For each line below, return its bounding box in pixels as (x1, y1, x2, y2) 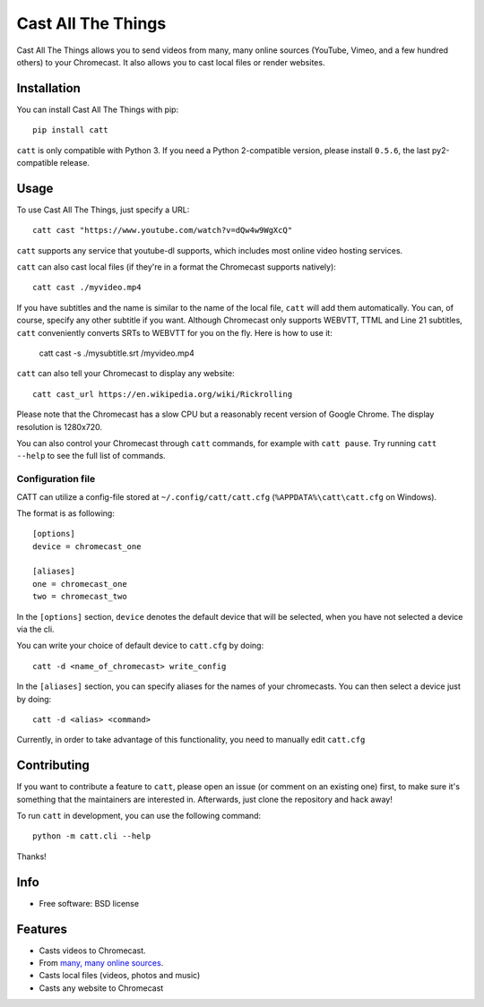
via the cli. (16, 624, 55, 635)
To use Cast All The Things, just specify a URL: (16, 204, 190, 215)
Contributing (16, 758, 90, 773)
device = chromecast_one (32, 541, 142, 551)
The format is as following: (16, 507, 116, 519)
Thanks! (16, 851, 47, 862)
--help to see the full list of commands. (16, 451, 166, 461)
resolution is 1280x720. (16, 421, 103, 432)
